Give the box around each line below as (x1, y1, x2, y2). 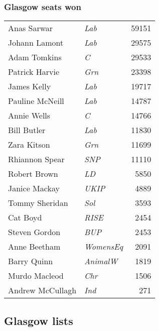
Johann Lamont (8, 37, 64, 49)
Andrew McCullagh (8, 284, 77, 296)
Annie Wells (8, 109, 51, 122)
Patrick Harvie (8, 66, 60, 78)
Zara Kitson (8, 139, 50, 151)
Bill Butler (8, 124, 46, 136)
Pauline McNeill (8, 95, 64, 107)
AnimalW (84, 255, 118, 267)
